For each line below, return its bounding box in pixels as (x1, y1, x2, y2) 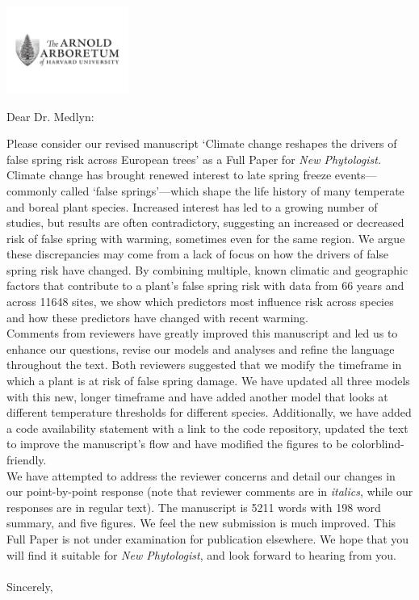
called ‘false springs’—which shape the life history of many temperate (61, 182, 404, 199)
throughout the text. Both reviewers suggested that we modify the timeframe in (6, 356, 402, 373)
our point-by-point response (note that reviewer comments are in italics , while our (6, 483, 413, 500)
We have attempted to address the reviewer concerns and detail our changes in (6, 467, 396, 484)
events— (334, 166, 377, 183)
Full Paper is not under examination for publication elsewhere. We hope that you (6, 530, 409, 547)
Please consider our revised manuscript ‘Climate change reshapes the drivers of (6, 135, 397, 152)
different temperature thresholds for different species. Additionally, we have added (6, 404, 412, 421)
